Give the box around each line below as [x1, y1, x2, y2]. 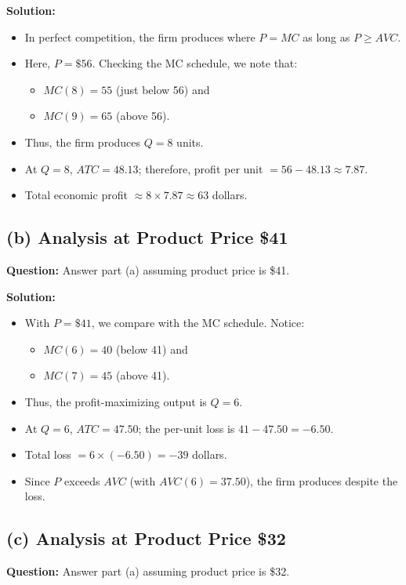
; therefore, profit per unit [138, 160, 263, 176]
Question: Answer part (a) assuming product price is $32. [6, 563, 290, 580]
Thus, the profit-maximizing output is [24, 393, 207, 409]
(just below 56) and [115, 81, 210, 97]
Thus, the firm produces [24, 133, 141, 150]
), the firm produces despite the [245, 472, 398, 489]
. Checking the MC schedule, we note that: [92, 55, 298, 71]
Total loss [24, 446, 71, 463]
